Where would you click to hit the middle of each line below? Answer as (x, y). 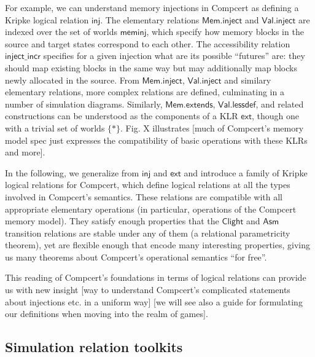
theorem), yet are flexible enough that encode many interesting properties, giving (157, 245)
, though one (276, 116)
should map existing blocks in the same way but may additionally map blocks (151, 67)
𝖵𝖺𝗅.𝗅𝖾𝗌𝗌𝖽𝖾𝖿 (237, 105)
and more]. (25, 152)
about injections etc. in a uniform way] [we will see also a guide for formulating (154, 301)
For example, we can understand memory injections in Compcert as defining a (152, 7)
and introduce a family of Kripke (246, 172)
